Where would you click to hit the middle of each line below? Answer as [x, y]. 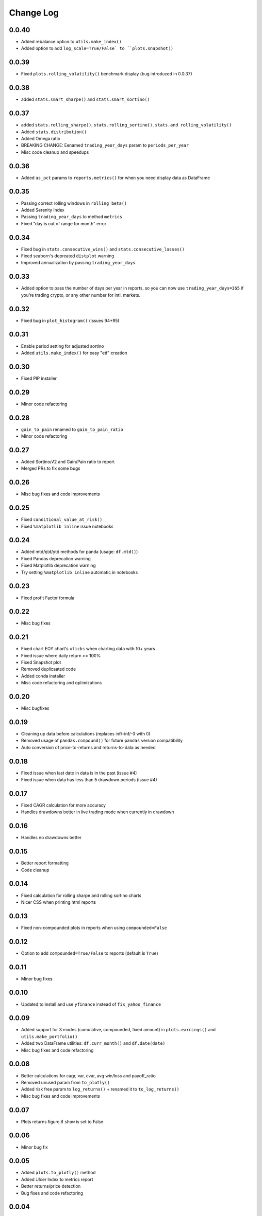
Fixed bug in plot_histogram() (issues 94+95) [70, 321]
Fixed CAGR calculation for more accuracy [64, 805]
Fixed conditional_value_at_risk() [62, 519]
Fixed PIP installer [39, 378]
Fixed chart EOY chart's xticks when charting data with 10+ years [88, 649]
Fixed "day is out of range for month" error [64, 223]
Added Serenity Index [43, 210]
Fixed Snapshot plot [41, 662]
